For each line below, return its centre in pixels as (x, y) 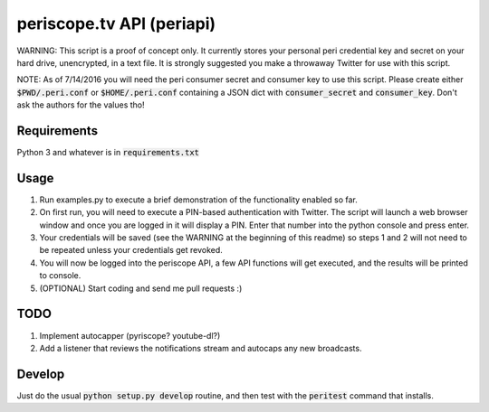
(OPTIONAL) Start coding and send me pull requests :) (141, 288)
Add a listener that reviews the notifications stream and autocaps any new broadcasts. (201, 348)
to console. (60, 276)
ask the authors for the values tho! (81, 105)
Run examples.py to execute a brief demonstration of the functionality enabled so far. (198, 200)
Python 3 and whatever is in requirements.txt (108, 153)
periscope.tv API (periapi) (116, 23)
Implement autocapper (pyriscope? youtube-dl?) (130, 335)
